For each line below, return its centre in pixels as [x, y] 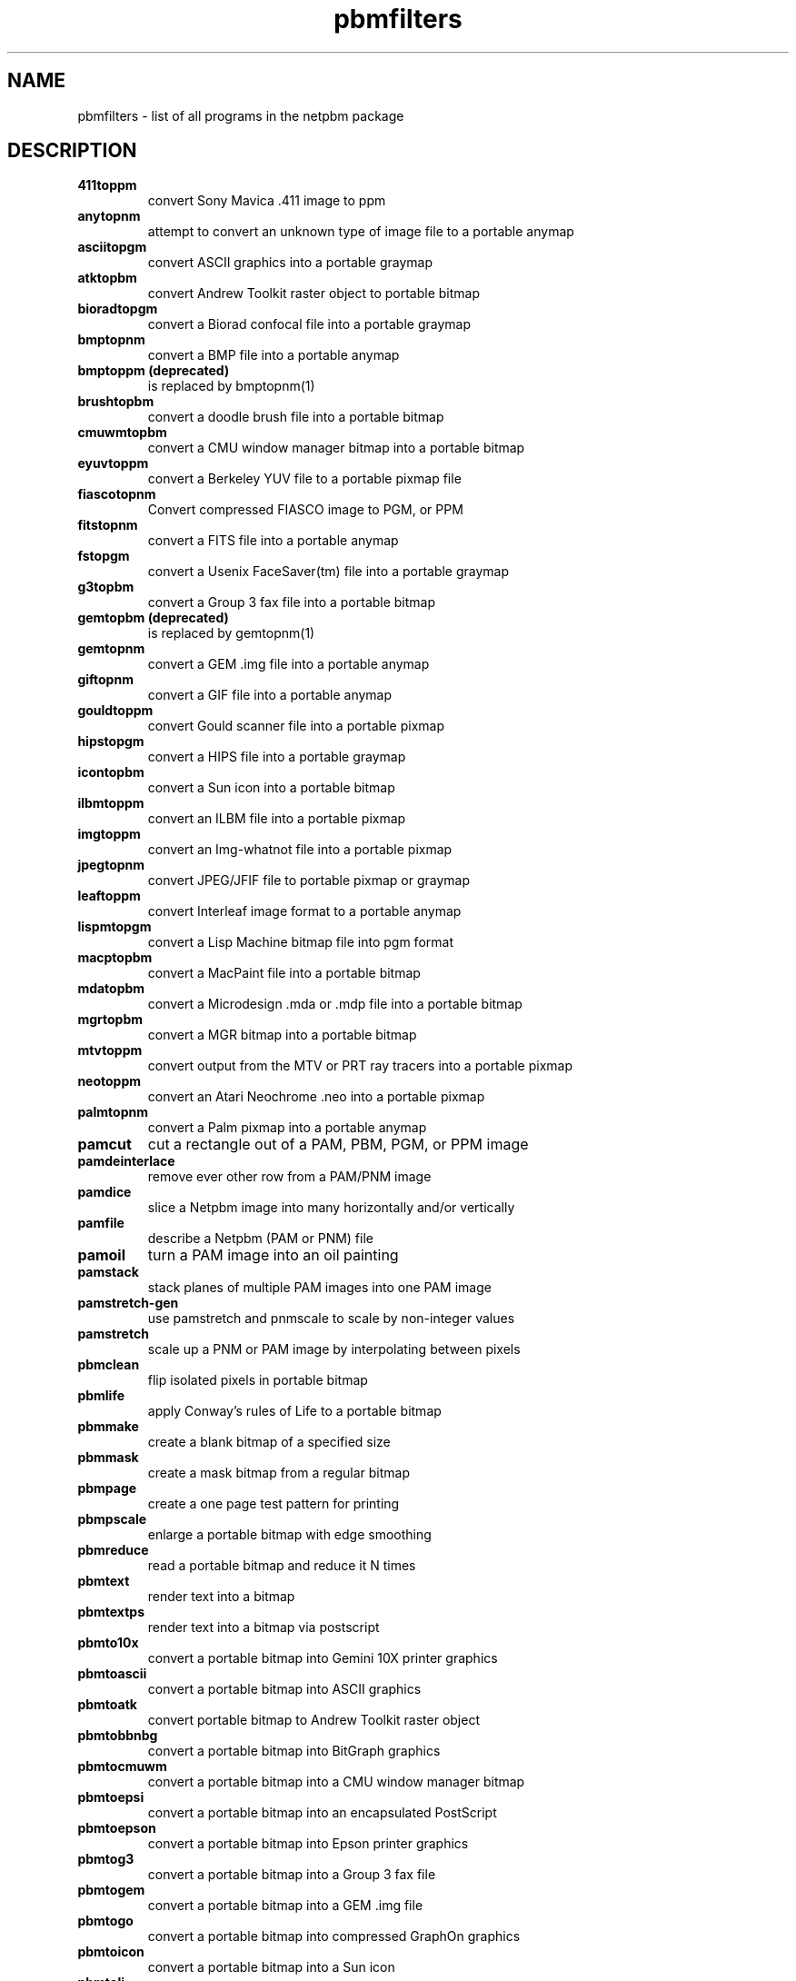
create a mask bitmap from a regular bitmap [279, 1473]
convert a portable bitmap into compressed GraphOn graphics [334, 1936]
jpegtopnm [111, 865]
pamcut [104, 1145]
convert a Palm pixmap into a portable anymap [287, 1128]
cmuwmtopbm [122, 433]
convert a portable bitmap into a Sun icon [271, 1967]
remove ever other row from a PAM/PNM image [289, 1177]
